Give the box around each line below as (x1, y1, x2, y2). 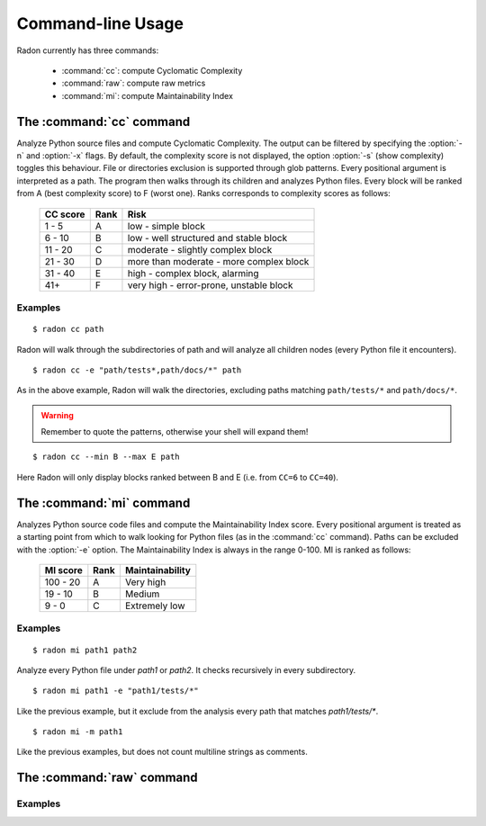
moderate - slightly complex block (127, 243, 273, 256)
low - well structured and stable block (127, 231, 288, 244)
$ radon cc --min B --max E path (32, 452, 180, 462)
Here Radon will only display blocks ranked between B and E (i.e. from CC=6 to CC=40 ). (16, 471, 339, 482)
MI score (44, 563, 83, 576)
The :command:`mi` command (16, 495, 191, 510)
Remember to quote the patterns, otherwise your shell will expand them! (40, 426, 309, 437)
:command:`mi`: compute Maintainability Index (61, 90, 234, 101)
